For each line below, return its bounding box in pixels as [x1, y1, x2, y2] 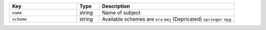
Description [101, 3, 130, 9]
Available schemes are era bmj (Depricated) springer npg [101, 16, 232, 22]
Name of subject [101, 9, 140, 16]
